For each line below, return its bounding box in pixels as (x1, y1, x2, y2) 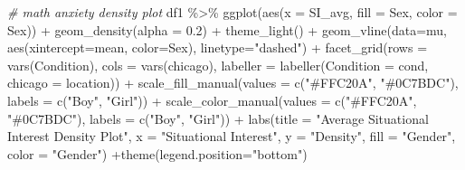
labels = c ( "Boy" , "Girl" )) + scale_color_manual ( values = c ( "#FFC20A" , (7, 90, 417, 109)
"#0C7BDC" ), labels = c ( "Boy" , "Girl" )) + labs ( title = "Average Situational (7, 109, 429, 127)
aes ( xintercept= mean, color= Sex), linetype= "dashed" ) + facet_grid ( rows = (7, 38, 428, 57)
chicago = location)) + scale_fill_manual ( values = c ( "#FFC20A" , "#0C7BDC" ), (7, 73, 459, 92)
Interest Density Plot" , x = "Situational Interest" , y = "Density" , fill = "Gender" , (7, 127, 456, 146)
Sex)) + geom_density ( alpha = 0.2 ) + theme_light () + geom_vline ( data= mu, (7, 20, 447, 39)
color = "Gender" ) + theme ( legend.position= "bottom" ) (7, 144, 308, 163)
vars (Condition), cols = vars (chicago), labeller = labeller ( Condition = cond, (7, 55, 429, 74)
